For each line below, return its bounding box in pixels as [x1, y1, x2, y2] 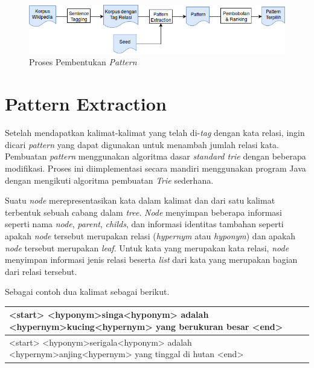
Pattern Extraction [5, 91, 167, 116]
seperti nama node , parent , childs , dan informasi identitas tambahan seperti [5, 218, 284, 230]
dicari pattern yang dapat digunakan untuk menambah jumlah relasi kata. [5, 138, 279, 150]
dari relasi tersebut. [5, 265, 77, 277]
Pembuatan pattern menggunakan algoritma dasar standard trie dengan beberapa [5, 150, 306, 163]
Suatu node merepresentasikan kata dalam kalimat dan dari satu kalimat [5, 194, 275, 207]
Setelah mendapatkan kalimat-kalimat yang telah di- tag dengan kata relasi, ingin [5, 126, 305, 139]
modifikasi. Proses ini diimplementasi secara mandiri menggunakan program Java [5, 161, 306, 174]
